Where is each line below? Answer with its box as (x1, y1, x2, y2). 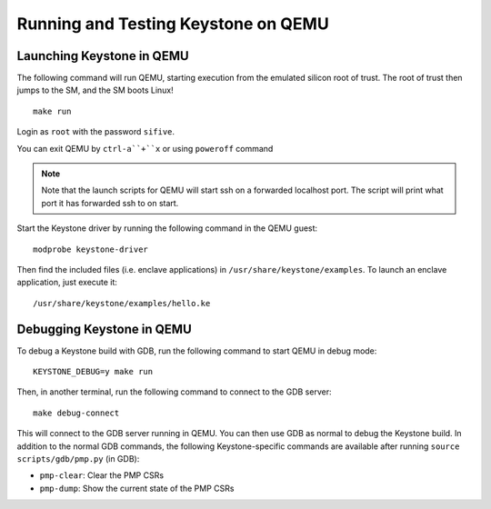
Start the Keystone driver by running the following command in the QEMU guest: (16, 223, 318, 234)
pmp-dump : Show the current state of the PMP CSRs (39, 483, 235, 494)
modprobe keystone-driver (33, 244, 149, 254)
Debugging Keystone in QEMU (16, 321, 193, 336)
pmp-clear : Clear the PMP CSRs (39, 470, 164, 481)
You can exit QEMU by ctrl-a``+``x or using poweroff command (16, 143, 274, 154)
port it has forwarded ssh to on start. (41, 197, 179, 208)
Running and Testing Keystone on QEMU (16, 14, 329, 34)
